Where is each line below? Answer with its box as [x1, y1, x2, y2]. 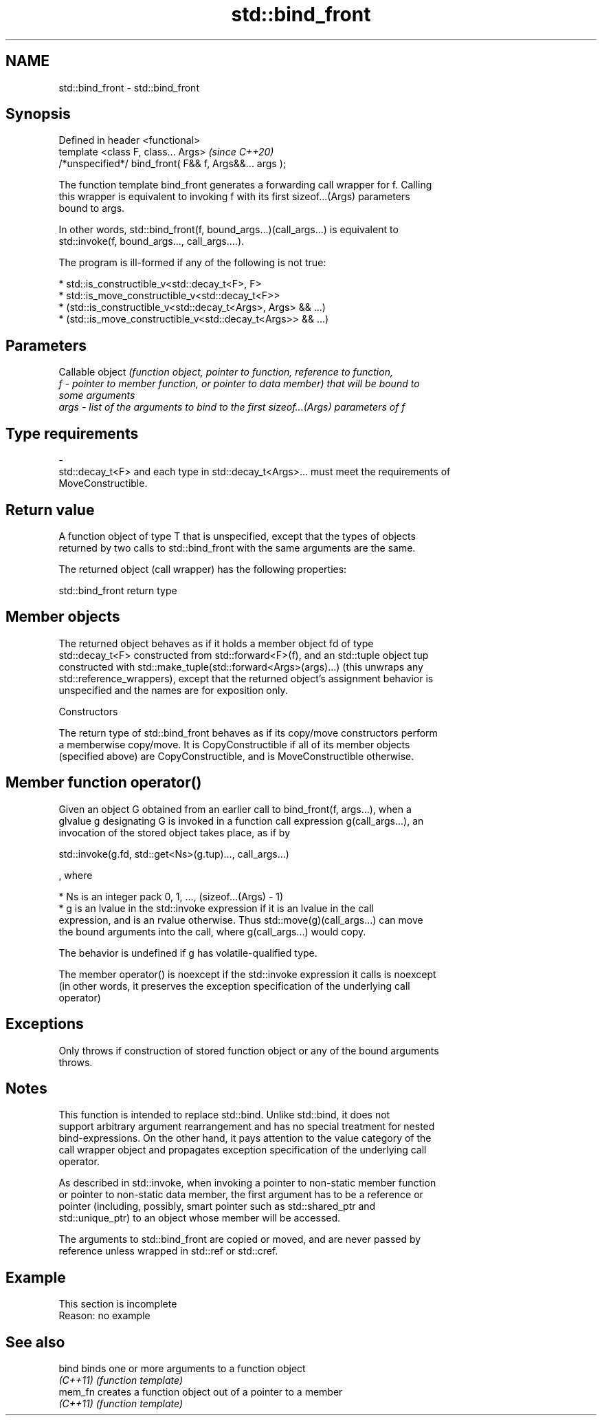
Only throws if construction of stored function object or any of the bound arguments [58, 1044, 439, 1056]
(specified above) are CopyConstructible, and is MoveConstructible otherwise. [58, 750, 414, 762]
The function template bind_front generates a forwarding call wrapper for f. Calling [58, 179, 432, 191]
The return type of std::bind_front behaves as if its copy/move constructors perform [58, 726, 438, 739]
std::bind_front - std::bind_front [58, 81, 199, 94]
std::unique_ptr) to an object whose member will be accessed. [58, 1212, 341, 1224]
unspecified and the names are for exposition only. [58, 684, 288, 696]
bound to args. [58, 202, 125, 215]
